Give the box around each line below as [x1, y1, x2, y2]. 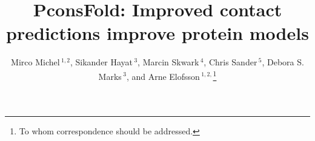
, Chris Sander [204, 56, 257, 68]
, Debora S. [262, 56, 304, 68]
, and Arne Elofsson [126, 70, 200, 82]
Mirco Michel [11, 56, 60, 68]
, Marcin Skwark [138, 56, 199, 68]
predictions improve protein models [6, 21, 309, 45]
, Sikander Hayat [70, 56, 133, 68]
